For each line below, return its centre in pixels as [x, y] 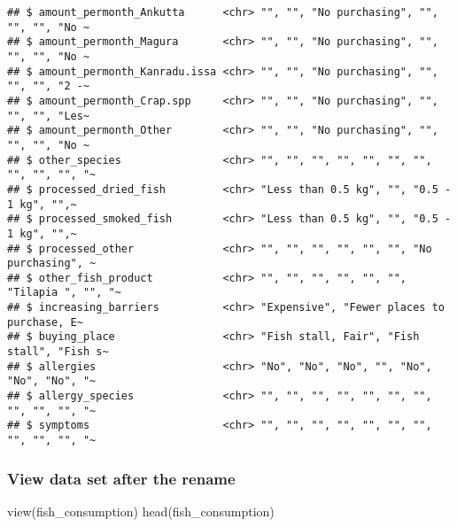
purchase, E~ [45, 322]
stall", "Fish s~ [58, 352]
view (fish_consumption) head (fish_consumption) [141, 511]
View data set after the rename [121, 478]
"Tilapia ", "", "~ [64, 293]
